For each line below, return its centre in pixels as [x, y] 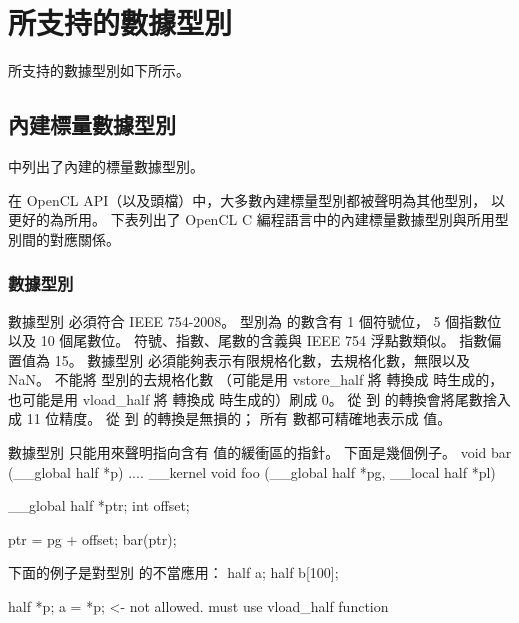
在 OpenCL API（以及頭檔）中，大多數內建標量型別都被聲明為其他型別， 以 [256, 199]
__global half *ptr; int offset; [99, 505]
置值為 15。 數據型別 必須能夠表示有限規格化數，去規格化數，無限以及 [239, 359]
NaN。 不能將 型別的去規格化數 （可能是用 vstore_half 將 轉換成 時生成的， [256, 379]
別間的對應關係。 [64, 238]
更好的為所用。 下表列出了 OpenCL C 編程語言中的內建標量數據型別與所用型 [258, 219]
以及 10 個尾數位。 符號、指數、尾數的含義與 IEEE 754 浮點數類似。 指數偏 [255, 340]
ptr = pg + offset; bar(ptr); [92, 538]
